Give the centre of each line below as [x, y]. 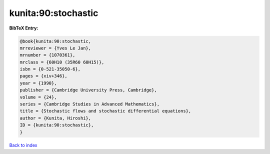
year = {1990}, [38, 83]
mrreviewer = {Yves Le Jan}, [55, 48]
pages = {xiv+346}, [43, 76]
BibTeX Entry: [24, 28]
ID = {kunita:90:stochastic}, [57, 125]
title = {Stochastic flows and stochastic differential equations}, [105, 111]
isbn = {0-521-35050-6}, [50, 69]
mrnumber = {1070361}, [47, 55]
